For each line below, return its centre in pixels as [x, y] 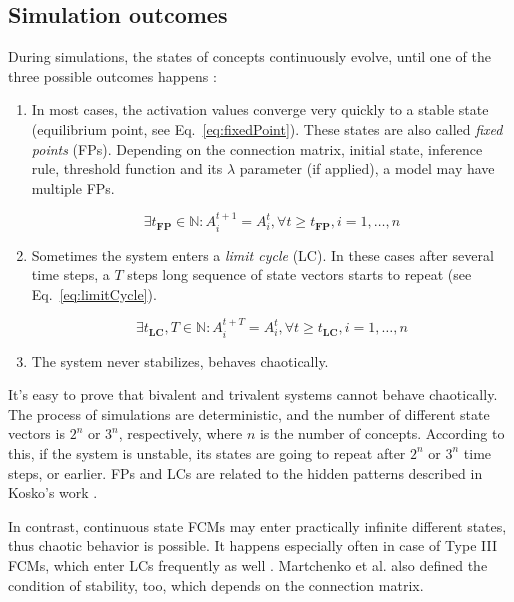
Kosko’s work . [53, 492]
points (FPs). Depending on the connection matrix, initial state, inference [257, 148]
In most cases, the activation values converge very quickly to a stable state [260, 109]
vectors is [36, 433]
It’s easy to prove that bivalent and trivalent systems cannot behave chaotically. [253, 394]
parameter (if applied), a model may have [367, 168]
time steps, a [70, 274]
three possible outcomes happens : [112, 75]
